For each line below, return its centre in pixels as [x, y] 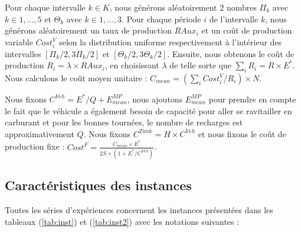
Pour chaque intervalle [45, 7]
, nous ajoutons [155, 99]
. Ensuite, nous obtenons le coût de [231, 53]
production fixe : [35, 146]
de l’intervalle [234, 19]
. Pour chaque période [161, 19]
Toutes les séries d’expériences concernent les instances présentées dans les [139, 210]
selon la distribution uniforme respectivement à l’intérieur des [171, 42]
